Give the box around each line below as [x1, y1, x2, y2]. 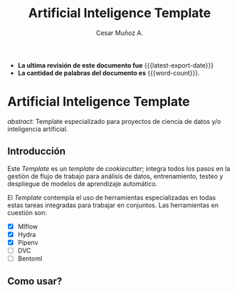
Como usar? [7, 276, 63, 288]
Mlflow [17, 222, 38, 231]
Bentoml [17, 254, 43, 263]
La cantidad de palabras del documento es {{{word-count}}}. [17, 68, 200, 77]
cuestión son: [7, 208, 48, 217]
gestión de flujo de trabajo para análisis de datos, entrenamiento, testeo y [7, 172, 223, 180]
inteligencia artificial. [7, 125, 68, 133]
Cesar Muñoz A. [95, 28, 144, 37]
